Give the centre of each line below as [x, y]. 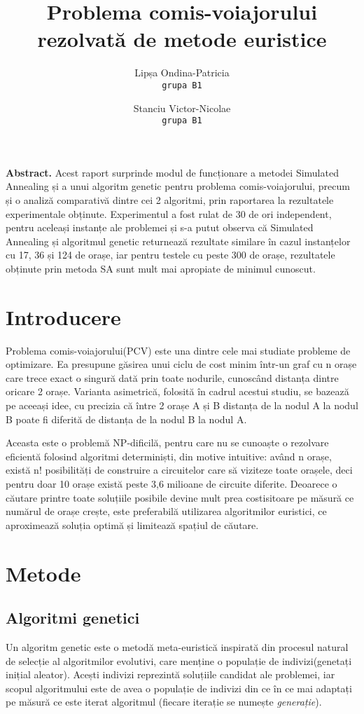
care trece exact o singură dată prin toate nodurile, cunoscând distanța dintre [172, 377]
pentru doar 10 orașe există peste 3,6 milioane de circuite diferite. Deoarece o [171, 484]
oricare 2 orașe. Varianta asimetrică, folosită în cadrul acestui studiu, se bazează [177, 391]
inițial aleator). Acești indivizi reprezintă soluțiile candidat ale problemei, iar [170, 674]
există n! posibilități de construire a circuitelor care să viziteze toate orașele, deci [179, 470]
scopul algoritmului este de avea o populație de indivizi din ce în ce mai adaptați [179, 688]
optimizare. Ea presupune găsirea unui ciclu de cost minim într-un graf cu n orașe [181, 364]
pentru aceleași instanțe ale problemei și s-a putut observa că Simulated [160, 227]
